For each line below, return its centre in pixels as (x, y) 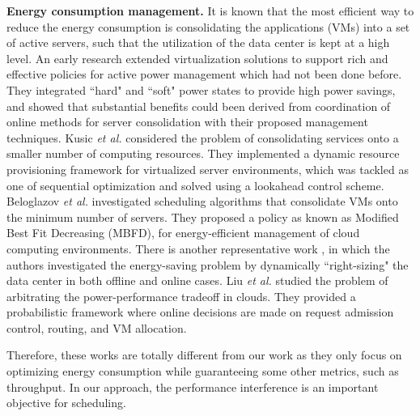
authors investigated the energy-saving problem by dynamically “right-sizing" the (208, 264)
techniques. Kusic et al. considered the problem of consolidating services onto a (203, 137)
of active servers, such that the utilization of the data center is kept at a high (198, 42)
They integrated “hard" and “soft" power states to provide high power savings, (201, 89)
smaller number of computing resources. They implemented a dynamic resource (203, 153)
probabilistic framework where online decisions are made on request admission (200, 312)
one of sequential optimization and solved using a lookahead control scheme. (195, 185)
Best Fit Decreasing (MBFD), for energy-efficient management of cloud (183, 233)
